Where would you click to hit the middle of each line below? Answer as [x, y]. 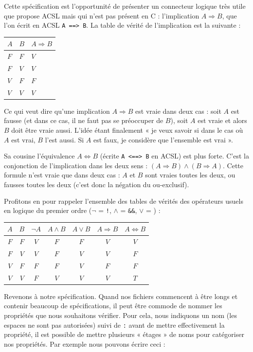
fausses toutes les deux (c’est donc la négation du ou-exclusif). [97, 185]
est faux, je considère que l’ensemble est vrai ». [163, 139]
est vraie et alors [222, 120]
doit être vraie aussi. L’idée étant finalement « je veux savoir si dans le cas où [127, 130]
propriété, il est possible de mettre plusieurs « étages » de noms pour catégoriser [124, 334]
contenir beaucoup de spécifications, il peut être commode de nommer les [113, 306]
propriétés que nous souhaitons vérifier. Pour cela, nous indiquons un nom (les [120, 315]
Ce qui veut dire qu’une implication [57, 111]
